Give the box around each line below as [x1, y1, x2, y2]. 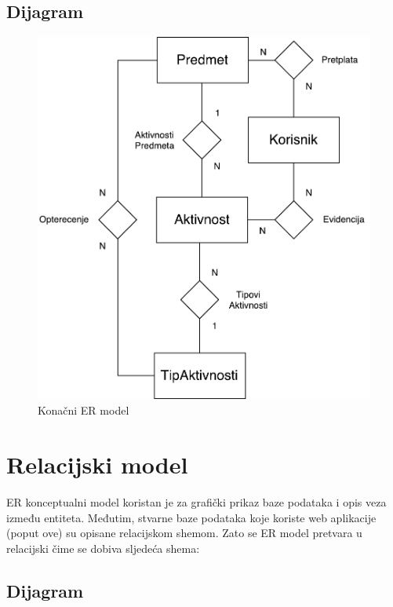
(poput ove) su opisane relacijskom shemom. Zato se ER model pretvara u [6, 525, 362, 541]
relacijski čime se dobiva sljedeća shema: [6, 539, 200, 556]
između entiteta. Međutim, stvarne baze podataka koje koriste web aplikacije [6, 509, 377, 525]
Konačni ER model [38, 402, 129, 419]
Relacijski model [6, 448, 188, 481]
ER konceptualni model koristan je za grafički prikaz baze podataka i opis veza [6, 494, 387, 510]
